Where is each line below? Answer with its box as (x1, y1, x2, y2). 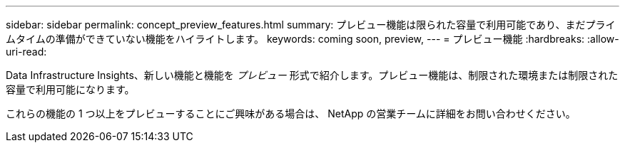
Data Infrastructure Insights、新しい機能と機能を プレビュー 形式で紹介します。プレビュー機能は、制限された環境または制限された (6, 69, 619, 81)
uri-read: (6, 46, 47, 58)
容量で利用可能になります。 (6, 83, 135, 95)
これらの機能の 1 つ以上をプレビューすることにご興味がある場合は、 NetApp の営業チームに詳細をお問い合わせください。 (6, 107, 576, 120)
